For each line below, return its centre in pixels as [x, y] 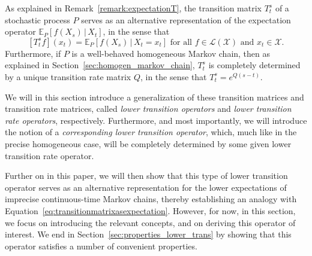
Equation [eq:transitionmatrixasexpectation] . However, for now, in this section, [150, 210]
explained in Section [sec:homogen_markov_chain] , [100, 65]
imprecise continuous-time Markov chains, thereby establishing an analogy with [151, 199]
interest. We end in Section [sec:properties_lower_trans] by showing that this [148, 234]
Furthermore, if [33, 53]
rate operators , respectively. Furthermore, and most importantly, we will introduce [156, 120]
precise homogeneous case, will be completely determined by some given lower [148, 143]
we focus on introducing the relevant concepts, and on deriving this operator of [150, 222]
